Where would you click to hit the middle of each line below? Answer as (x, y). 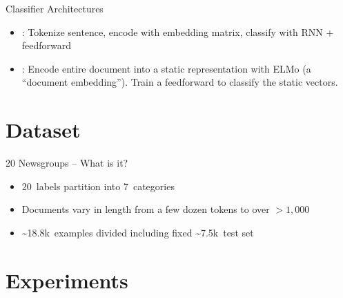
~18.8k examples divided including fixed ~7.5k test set (138, 232)
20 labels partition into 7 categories (98, 186)
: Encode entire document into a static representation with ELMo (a (166, 68)
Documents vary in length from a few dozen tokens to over (146, 209)
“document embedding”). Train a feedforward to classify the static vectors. (180, 82)
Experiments (67, 280)
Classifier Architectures (55, 8)
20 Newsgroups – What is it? (67, 163)
